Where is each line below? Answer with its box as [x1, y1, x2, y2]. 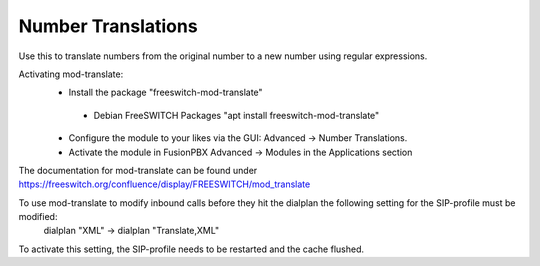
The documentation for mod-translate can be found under [18, 164, 258, 176]
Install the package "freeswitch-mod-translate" [68, 86, 264, 99]
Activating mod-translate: [18, 68, 124, 80]
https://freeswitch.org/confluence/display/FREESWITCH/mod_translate [18, 178, 311, 190]
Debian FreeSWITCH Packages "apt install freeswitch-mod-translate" [93, 109, 380, 121]
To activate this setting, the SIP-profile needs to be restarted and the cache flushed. [18, 243, 365, 255]
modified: [18, 211, 58, 223]
